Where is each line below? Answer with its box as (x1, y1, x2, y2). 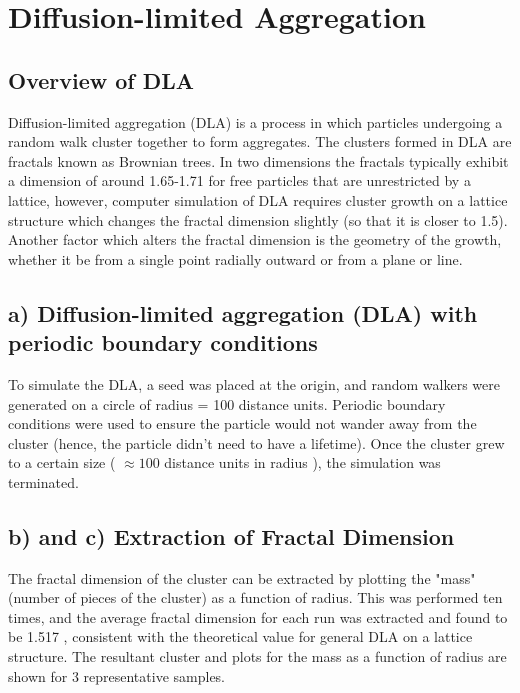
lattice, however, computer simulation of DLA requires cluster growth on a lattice (8, 189, 508, 210)
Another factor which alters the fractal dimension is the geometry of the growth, (8, 229, 502, 250)
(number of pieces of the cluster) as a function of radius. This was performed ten (8, 587, 503, 608)
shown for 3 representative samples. (8, 665, 226, 686)
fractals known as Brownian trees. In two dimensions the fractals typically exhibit (8, 150, 509, 171)
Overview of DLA (8, 64, 195, 95)
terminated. (8, 471, 79, 492)
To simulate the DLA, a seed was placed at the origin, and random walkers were (8, 373, 500, 394)
